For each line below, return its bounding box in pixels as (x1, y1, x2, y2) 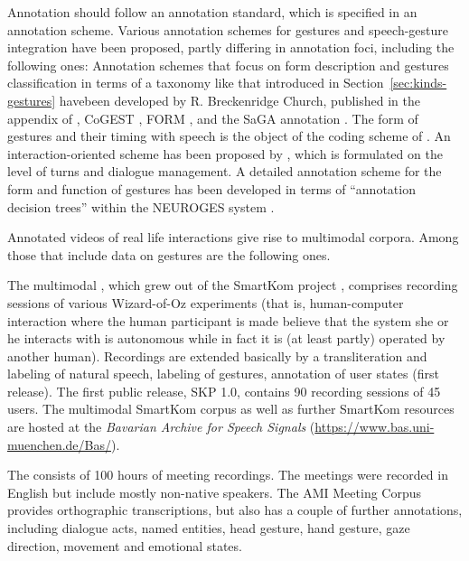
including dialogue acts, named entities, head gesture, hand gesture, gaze (7, 519, 410, 538)
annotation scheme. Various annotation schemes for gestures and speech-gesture (7, 20, 449, 39)
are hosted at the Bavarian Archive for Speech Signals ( (7, 417, 315, 436)
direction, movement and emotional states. (7, 536, 242, 555)
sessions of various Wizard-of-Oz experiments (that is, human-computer (7, 293, 404, 312)
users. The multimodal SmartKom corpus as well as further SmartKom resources (7, 399, 455, 418)
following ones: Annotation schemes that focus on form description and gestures (7, 55, 449, 74)
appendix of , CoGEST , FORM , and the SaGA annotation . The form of (7, 108, 418, 127)
